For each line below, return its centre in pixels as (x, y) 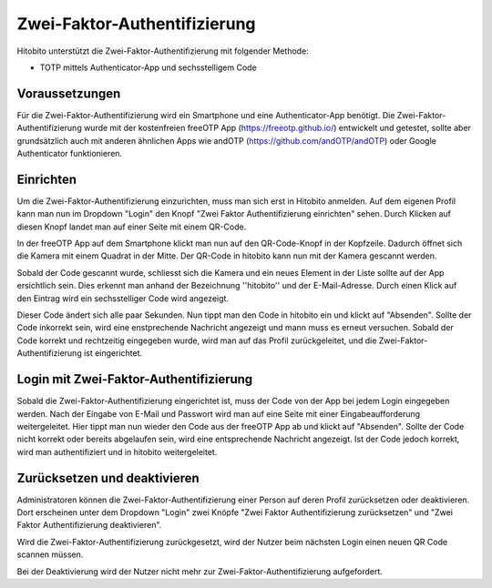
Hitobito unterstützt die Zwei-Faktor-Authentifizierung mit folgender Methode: (163, 51)
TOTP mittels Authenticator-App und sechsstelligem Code (148, 67)
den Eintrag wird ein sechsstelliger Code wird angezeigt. (123, 298)
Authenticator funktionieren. (70, 154)
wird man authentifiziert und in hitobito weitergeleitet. (117, 451)
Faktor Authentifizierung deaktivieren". (89, 525)
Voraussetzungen (69, 93)
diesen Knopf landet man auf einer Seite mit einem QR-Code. (132, 227)
